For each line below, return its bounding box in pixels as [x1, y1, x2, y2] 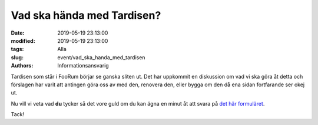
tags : [11, 46, 24, 53]
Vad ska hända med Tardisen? [11, 9, 161, 22]
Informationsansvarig [57, 62, 109, 69]
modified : [11, 37, 35, 44]
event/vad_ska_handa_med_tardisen [57, 53, 145, 61]
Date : [11, 29, 25, 36]
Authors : [11, 62, 34, 69]
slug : [11, 53, 24, 61]
